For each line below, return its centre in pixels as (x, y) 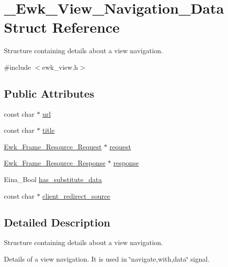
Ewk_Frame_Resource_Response (55, 163)
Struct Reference (62, 27)
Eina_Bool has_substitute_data (53, 179)
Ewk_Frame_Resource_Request (53, 146)
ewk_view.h (60, 67)
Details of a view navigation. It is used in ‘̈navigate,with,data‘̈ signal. (107, 259)
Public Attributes (49, 93)
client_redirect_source (76, 195)
